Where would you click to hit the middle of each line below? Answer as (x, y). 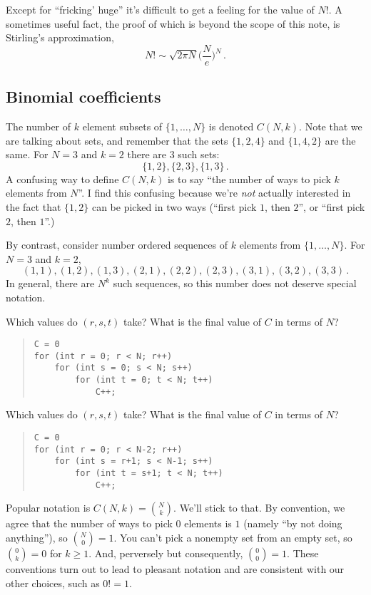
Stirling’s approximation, (60, 37)
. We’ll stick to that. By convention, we (259, 508)
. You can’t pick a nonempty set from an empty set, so (233, 537)
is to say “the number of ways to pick (249, 178)
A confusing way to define (62, 178)
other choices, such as (53, 583)
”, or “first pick (332, 207)
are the (340, 140)
